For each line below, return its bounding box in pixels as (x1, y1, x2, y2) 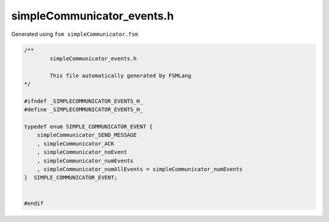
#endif (24, 199, 44, 207)
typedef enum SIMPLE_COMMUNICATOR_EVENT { (24, 123, 153, 130)
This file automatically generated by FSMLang (49, 72, 191, 79)
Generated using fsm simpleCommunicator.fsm (11, 30, 138, 38)
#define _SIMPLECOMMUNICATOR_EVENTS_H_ (24, 106, 143, 113)
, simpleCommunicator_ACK (37, 140, 115, 147)
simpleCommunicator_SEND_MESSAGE (37, 131, 137, 139)
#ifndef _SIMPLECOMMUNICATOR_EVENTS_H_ (24, 97, 143, 105)
